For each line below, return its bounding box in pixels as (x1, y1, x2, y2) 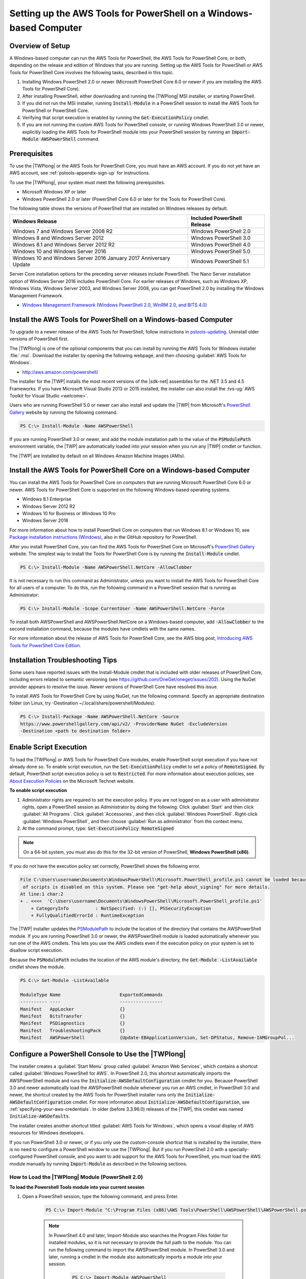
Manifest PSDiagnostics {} (20, 1021, 125, 1026)
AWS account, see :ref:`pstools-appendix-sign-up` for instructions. (9, 170, 150, 176)
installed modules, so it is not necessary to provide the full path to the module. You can (48, 1240, 232, 1246)
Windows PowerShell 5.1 (190, 258, 249, 265)
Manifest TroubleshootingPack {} (20, 1027, 125, 1033)
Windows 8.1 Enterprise (22, 496, 71, 502)
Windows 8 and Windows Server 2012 (12, 234, 104, 241)
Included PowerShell (190, 215, 242, 222)
